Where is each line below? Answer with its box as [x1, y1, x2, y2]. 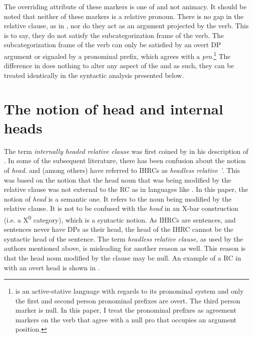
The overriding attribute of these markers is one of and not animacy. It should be [4, 1, 247, 11]
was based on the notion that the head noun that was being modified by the [4, 174, 231, 185]
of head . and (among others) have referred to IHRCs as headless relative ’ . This [4, 165, 240, 175]
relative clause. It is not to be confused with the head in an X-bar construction [4, 203, 238, 213]
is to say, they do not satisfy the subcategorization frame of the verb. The [4, 30, 224, 40]
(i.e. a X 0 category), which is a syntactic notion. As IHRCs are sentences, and [4, 213, 236, 225]
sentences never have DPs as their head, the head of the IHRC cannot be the [4, 224, 234, 234]
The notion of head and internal [4, 98, 223, 118]
